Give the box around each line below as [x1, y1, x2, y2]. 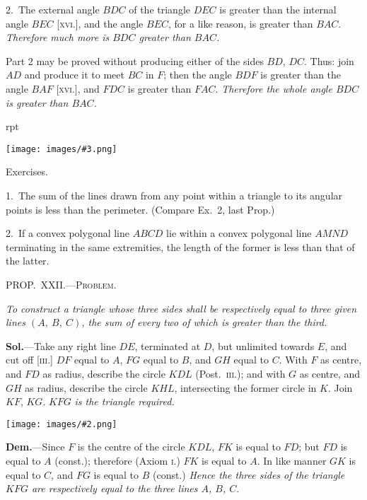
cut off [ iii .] [6, 352, 54, 367]
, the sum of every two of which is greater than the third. [81, 315, 327, 330]
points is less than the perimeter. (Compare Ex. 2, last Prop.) [6, 202, 275, 216]
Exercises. [6, 164, 48, 179]
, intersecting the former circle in [174, 380, 317, 395]
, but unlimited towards [211, 338, 315, 353]
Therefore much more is [6, 30, 110, 45]
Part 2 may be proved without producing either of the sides [6, 53, 264, 68]
